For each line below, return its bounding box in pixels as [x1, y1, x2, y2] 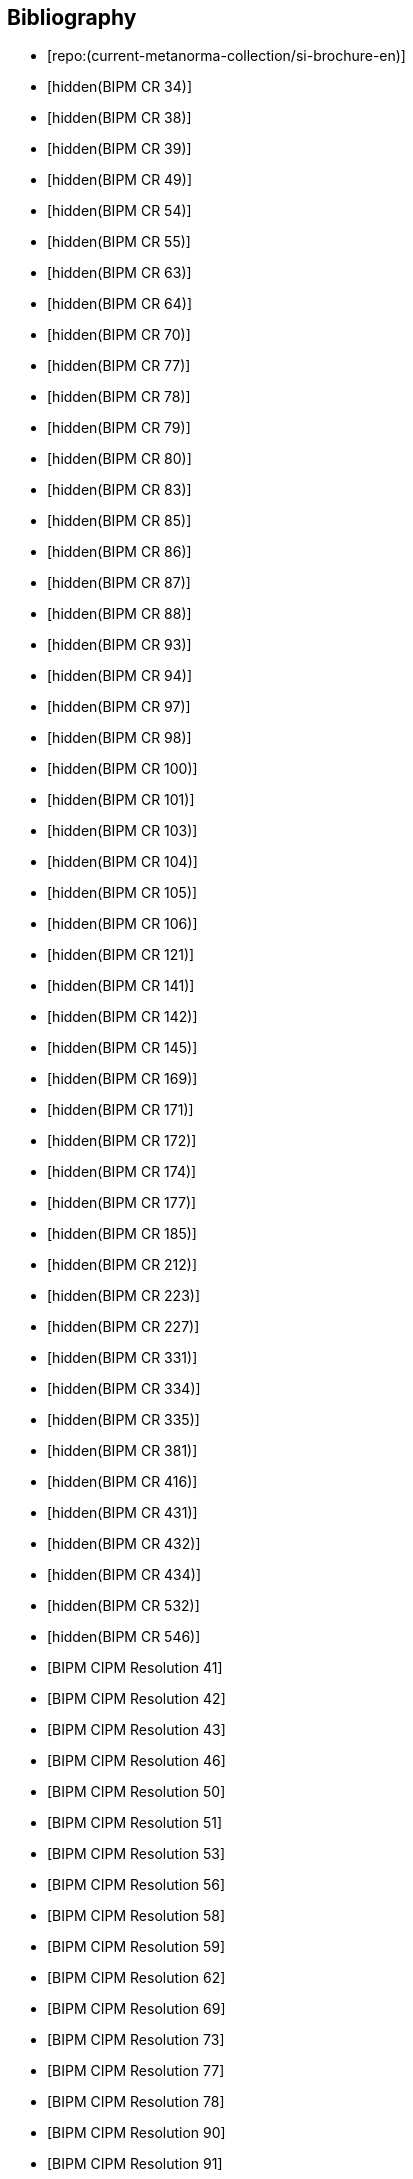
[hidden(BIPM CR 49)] [47, 171, 193, 189]
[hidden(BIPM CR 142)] [47, 1008, 198, 1026]
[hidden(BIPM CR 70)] [47, 326, 191, 344]
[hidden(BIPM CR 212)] [47, 1256, 198, 1274]
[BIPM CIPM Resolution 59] [47, 1938, 226, 1956]
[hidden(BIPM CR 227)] [47, 1318, 200, 1336]
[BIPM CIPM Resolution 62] [47, 1969, 226, 1987]
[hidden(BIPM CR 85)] [47, 512, 192, 530]
